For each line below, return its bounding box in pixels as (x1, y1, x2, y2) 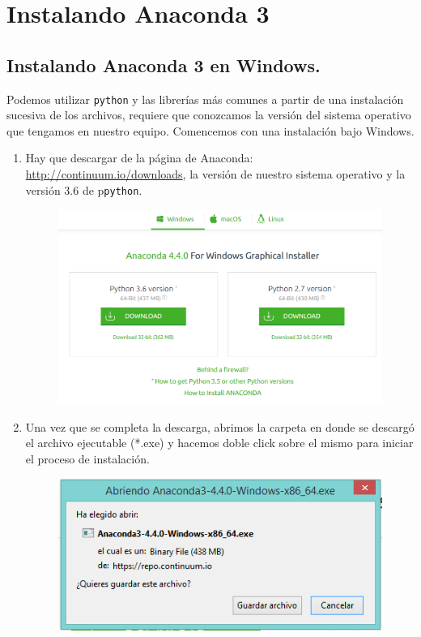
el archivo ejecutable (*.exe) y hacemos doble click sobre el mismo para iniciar (25, 434, 414, 451)
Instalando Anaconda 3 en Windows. (6, 52, 321, 77)
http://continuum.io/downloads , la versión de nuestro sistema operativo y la (25, 166, 406, 183)
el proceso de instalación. (25, 450, 150, 467)
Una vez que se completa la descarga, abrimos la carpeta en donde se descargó (25, 418, 415, 435)
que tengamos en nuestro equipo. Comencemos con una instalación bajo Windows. (6, 122, 415, 139)
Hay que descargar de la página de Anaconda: (25, 149, 253, 166)
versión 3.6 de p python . (25, 181, 142, 198)
